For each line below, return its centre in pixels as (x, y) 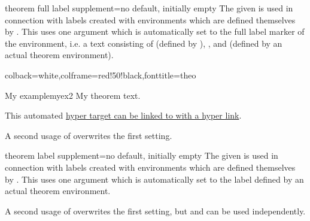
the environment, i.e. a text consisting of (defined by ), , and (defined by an (144, 43)
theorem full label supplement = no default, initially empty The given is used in (149, 8)
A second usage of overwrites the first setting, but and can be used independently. (155, 211)
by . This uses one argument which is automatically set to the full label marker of (155, 31)
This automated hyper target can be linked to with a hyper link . (123, 115)
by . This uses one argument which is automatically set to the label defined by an (154, 179)
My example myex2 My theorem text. (73, 95)
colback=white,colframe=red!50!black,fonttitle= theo (101, 75)
